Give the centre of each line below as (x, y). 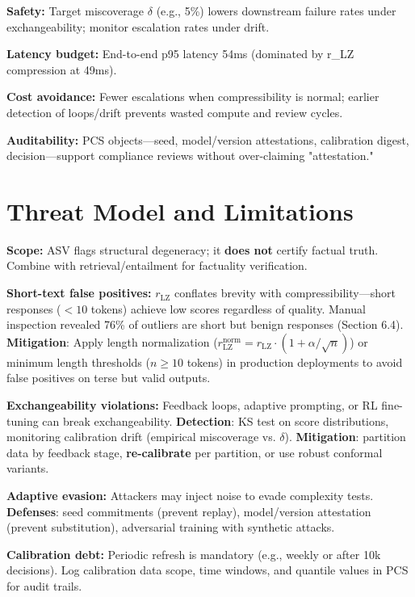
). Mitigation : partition (345, 437)
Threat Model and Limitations (180, 210)
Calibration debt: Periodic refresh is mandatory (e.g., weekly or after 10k (194, 554)
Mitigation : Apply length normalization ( (112, 341)
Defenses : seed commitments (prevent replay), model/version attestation (189, 511)
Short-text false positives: (79, 293)
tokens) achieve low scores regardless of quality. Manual (228, 308)
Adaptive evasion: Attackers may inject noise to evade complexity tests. (190, 495)
